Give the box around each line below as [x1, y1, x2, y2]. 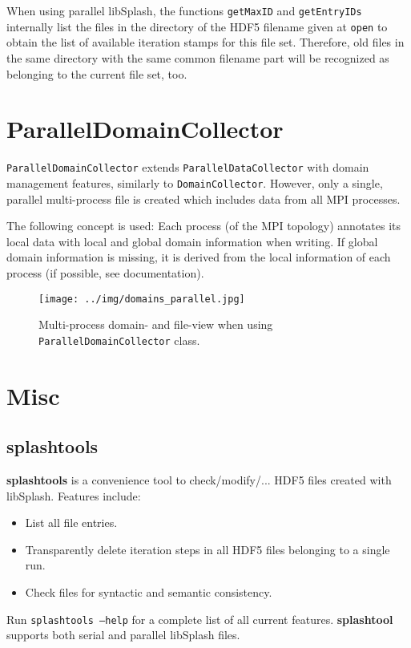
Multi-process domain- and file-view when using [38, 316, 273, 333]
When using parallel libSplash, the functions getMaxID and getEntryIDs [6, 2, 362, 18]
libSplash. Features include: [6, 487, 141, 504]
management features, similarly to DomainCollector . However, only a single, [6, 174, 383, 191]
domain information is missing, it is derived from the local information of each [6, 249, 391, 265]
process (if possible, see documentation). [6, 264, 204, 281]
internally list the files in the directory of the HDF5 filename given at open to [6, 18, 388, 34]
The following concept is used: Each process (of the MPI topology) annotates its [6, 217, 401, 234]
